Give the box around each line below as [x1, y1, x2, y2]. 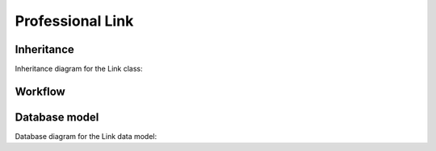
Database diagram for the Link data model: [15, 131, 157, 141]
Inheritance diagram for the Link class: [15, 64, 143, 74]
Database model [15, 110, 99, 124]
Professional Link [15, 12, 134, 30]
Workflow [15, 84, 66, 98]
